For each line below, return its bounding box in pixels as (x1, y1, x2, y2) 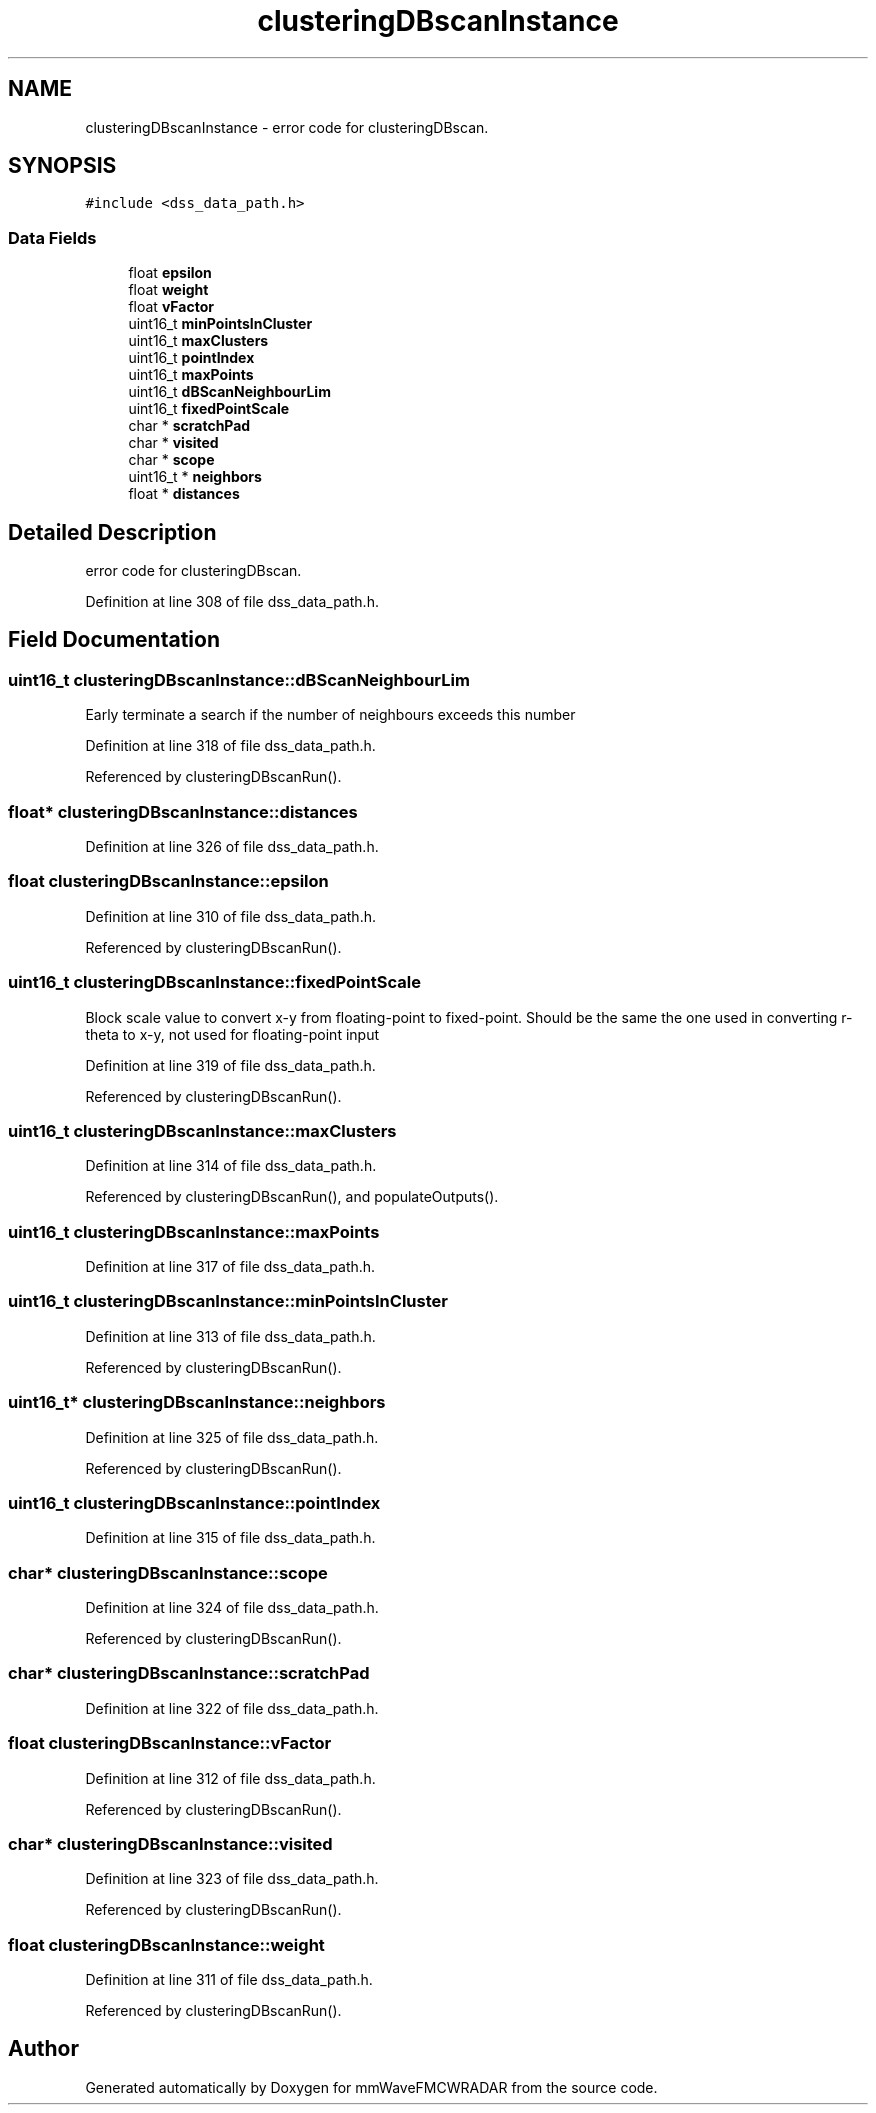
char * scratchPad (128, 417, 251, 435)
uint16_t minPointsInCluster (128, 315, 313, 333)
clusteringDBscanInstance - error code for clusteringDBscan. (85, 118, 489, 136)
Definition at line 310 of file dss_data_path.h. (85, 907, 376, 925)
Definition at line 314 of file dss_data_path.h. (85, 1157, 377, 1175)
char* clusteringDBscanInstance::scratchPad (8, 1663, 370, 1684)
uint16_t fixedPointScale (128, 400, 290, 418)
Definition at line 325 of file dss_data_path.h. (85, 1428, 379, 1446)
